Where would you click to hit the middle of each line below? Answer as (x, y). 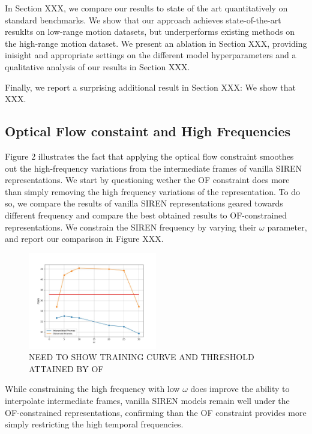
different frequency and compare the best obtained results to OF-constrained (146, 215)
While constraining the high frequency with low (92, 389)
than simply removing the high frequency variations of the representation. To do (153, 191)
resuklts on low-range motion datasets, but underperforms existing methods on (150, 32)
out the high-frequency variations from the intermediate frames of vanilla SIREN (154, 168)
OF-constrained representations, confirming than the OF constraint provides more (156, 412)
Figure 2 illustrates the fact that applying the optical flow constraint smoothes (149, 156)
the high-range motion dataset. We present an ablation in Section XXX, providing (156, 43)
